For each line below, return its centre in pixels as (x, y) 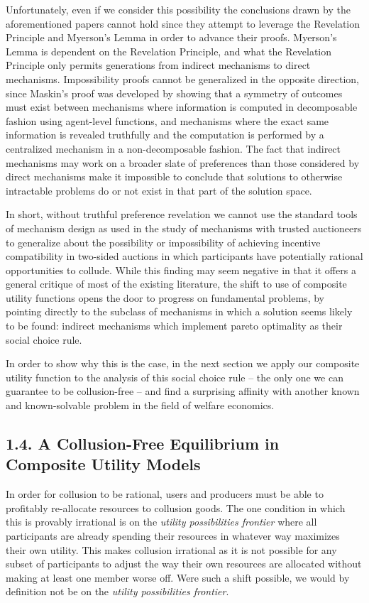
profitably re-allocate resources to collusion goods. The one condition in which (176, 507)
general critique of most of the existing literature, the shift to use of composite (176, 284)
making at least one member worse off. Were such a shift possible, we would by (178, 577)
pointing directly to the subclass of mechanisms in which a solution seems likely (179, 311)
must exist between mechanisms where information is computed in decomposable (182, 107)
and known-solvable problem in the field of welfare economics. (140, 405)
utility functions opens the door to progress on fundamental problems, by (165, 297)
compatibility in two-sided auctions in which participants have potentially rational (184, 256)
